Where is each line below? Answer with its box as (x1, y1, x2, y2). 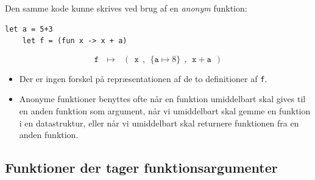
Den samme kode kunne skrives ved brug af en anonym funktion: (5, 2, 247, 14)
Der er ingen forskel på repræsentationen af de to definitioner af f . (19, 72, 267, 85)
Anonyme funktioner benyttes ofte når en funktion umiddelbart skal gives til (19, 92, 306, 105)
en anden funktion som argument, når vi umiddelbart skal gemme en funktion (19, 105, 311, 117)
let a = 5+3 (5, 24, 53, 33)
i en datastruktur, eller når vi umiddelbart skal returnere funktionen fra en (19, 116, 299, 129)
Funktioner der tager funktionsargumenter (5, 158, 278, 177)
